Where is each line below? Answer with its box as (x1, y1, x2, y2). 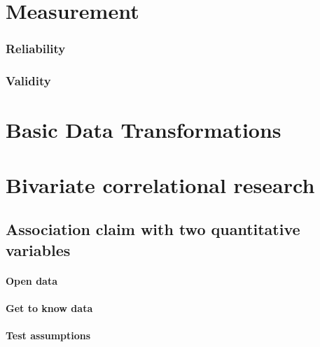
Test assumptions (6, 327, 91, 342)
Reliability (6, 40, 66, 57)
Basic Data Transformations (6, 115, 281, 144)
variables (6, 239, 71, 260)
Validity (6, 72, 51, 90)
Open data (6, 273, 58, 288)
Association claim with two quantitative (6, 218, 300, 240)
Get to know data (6, 300, 93, 315)
